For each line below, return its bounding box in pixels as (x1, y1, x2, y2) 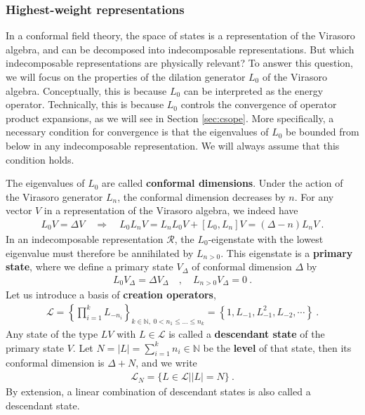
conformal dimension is (6, 355, 105, 370)
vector (6, 203, 32, 218)
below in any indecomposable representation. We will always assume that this (6, 138, 340, 152)
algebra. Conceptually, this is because (6, 83, 167, 98)
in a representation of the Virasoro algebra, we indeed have (44, 203, 298, 218)
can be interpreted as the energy (183, 83, 324, 98)
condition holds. (6, 152, 74, 166)
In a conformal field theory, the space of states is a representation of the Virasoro (6, 28, 355, 43)
